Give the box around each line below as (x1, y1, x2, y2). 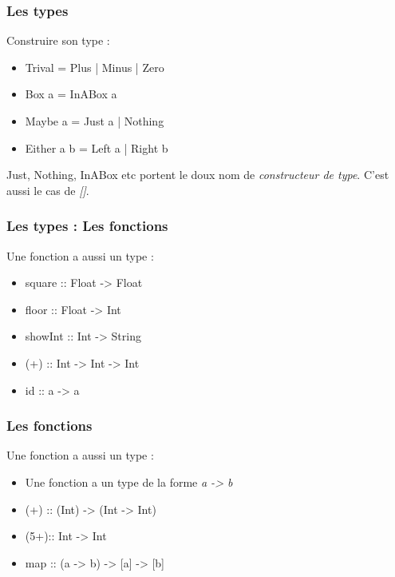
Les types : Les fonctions (6, 216, 168, 236)
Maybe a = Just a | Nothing (25, 113, 164, 129)
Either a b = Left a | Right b (25, 139, 168, 156)
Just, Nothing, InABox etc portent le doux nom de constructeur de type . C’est (6, 166, 389, 183)
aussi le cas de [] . (6, 181, 89, 198)
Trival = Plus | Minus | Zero (25, 58, 164, 75)
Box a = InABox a (25, 86, 117, 102)
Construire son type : (6, 32, 110, 49)
